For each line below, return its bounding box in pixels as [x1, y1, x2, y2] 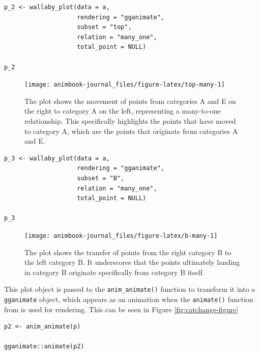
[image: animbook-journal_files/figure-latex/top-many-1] [24, 81, 225, 89]
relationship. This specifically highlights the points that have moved [24, 116, 236, 126]
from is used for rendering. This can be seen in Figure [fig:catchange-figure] [4, 304, 239, 314]
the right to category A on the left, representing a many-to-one [24, 105, 221, 116]
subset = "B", [77, 174, 125, 182]
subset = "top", [77, 23, 132, 31]
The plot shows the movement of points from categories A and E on [24, 95, 236, 106]
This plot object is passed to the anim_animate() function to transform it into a [4, 284, 255, 294]
